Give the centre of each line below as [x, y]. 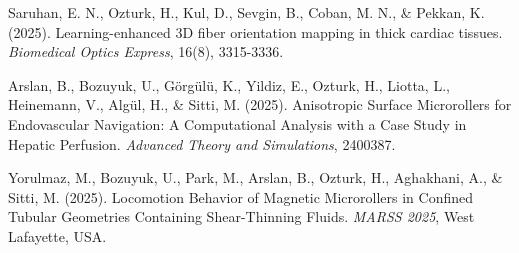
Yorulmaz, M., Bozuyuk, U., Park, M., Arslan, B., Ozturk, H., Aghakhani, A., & [255, 177]
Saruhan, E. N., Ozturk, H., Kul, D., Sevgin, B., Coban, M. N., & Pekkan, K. [246, 12]
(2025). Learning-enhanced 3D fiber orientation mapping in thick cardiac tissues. [255, 31]
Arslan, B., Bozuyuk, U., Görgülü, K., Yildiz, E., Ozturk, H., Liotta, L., [229, 84]
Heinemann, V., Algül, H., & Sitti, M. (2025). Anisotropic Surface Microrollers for [260, 104]
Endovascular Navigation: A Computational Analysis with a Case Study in [237, 123]
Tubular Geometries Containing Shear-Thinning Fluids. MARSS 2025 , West [241, 216]
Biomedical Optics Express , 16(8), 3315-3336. [146, 51]
